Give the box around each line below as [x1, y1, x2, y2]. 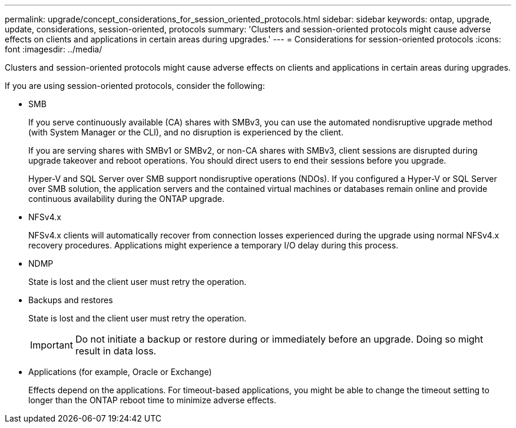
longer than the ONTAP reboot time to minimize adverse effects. [28, 395, 276, 405]
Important [30, 339, 73, 351]
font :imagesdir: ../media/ [5, 44, 102, 54]
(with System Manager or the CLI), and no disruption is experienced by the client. [28, 127, 343, 137]
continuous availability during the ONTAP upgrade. [28, 194, 224, 204]
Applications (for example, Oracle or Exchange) [28, 367, 212, 377]
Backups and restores [28, 295, 113, 305]
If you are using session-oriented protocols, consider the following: [5, 81, 265, 91]
